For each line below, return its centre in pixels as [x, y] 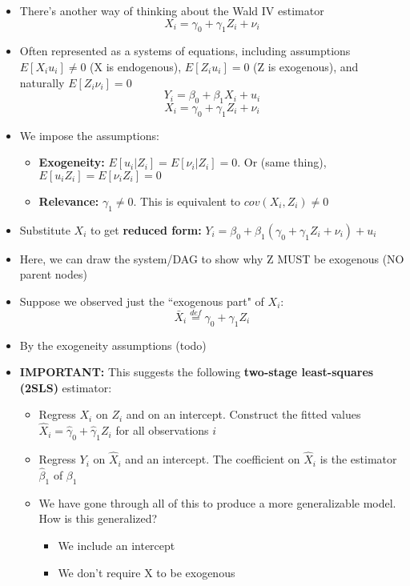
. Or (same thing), [282, 162]
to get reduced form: [146, 229]
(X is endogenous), [136, 66]
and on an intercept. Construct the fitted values [243, 414]
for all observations [162, 430]
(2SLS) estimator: [66, 387]
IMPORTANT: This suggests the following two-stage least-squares [197, 372]
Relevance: [69, 201]
